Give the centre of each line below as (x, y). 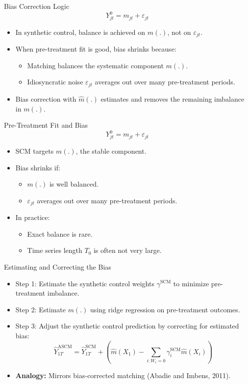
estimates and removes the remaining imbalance (173, 98)
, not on (179, 32)
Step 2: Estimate (40, 309)
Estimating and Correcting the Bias (58, 266)
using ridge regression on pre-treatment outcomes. (165, 309)
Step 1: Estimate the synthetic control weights (85, 283)
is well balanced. (74, 184)
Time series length (55, 250)
